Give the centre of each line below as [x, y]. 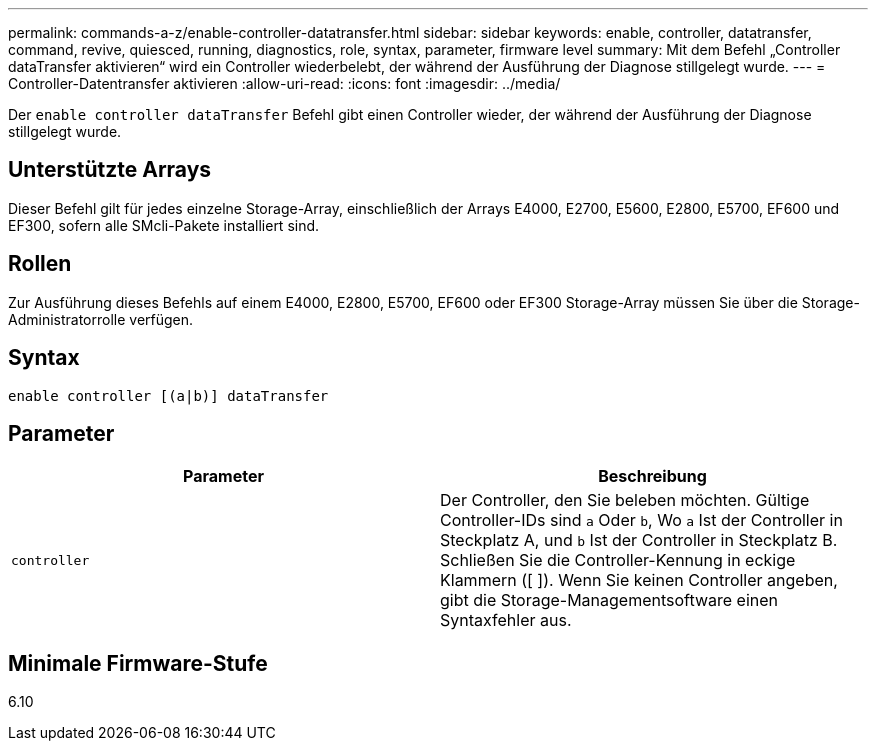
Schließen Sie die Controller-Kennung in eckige [618, 560]
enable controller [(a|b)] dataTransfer [168, 395]
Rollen [40, 264]
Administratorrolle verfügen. [101, 319]
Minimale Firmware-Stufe [138, 663]
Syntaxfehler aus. [506, 620]
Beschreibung [652, 476]
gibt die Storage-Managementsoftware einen [609, 600]
